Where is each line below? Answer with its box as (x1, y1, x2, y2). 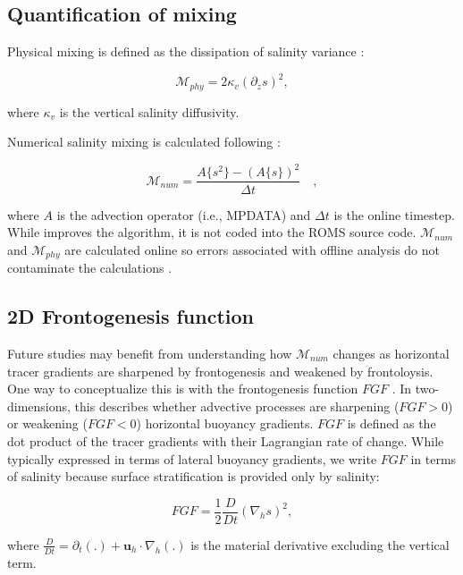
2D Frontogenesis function (7, 302, 255, 330)
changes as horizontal (333, 343, 450, 362)
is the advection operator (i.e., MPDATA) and (56, 205, 311, 224)
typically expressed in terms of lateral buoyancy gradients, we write (7, 449, 377, 468)
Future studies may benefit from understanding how (7, 343, 292, 362)
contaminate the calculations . (7, 258, 173, 277)
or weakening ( (7, 414, 88, 433)
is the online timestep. (333, 205, 455, 224)
